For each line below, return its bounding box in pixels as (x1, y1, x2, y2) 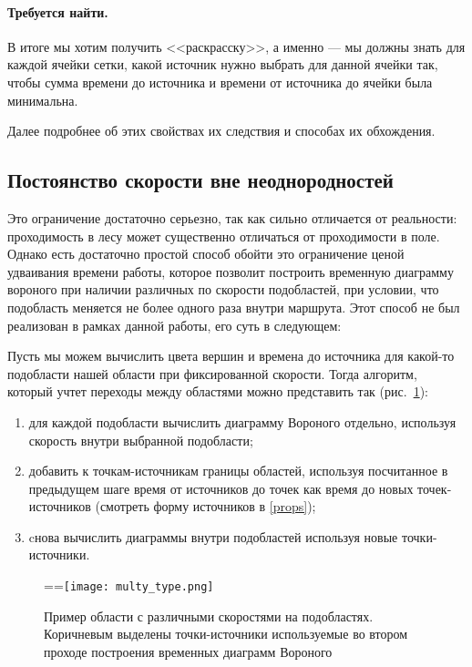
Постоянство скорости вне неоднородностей (7, 166, 394, 194)
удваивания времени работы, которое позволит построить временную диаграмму (7, 262, 454, 281)
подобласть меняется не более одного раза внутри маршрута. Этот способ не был (7, 297, 460, 316)
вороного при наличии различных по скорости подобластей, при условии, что (7, 280, 439, 299)
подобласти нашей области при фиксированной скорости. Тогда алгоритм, (7, 364, 417, 383)
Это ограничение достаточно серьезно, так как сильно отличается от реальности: (7, 208, 457, 227)
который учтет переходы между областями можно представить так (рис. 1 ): (7, 382, 428, 401)
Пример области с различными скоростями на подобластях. (44, 606, 374, 625)
